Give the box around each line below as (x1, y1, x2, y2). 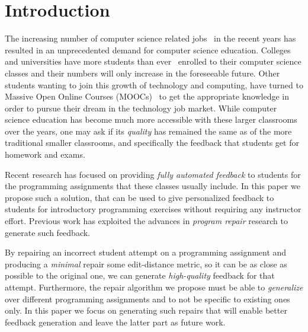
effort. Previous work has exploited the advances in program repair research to (5, 215, 288, 227)
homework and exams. (5, 148, 85, 161)
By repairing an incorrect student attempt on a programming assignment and (5, 246, 287, 258)
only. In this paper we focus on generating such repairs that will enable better (5, 304, 287, 317)
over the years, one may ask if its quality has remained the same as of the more (5, 124, 292, 137)
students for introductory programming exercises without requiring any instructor (5, 203, 301, 215)
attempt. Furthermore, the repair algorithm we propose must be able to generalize (5, 281, 303, 293)
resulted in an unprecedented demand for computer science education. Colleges (5, 43, 291, 56)
